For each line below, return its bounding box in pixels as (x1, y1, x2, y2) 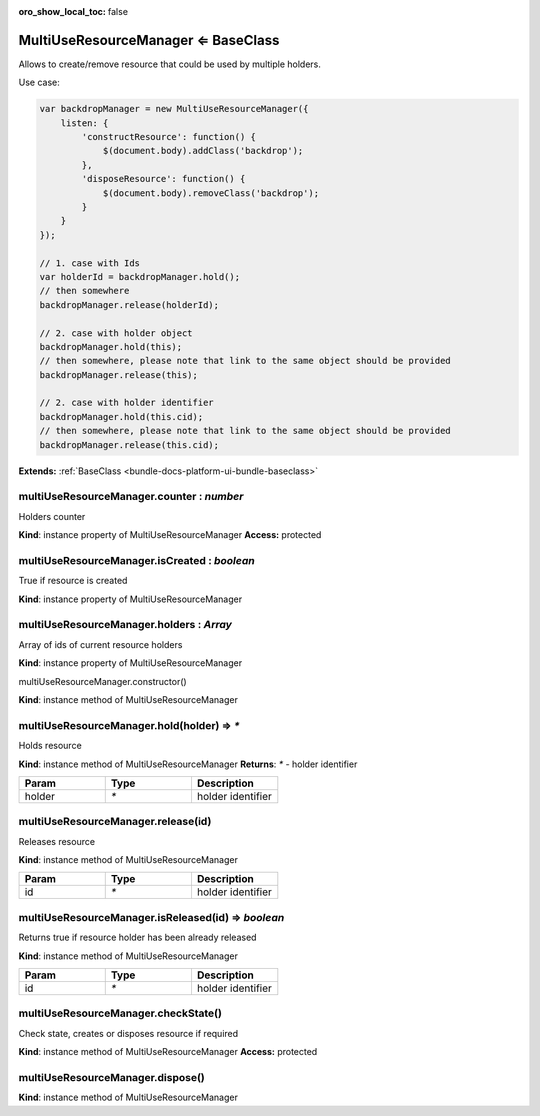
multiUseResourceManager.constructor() (18, 675, 187, 687)
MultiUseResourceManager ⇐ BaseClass (18, 31, 280, 49)
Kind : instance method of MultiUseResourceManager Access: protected (18, 1046, 318, 1058)
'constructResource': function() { (81, 131, 257, 143)
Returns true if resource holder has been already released (18, 931, 257, 944)
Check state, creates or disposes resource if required (18, 1027, 239, 1039)
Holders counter (18, 510, 86, 522)
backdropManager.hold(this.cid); (39, 411, 204, 422)
